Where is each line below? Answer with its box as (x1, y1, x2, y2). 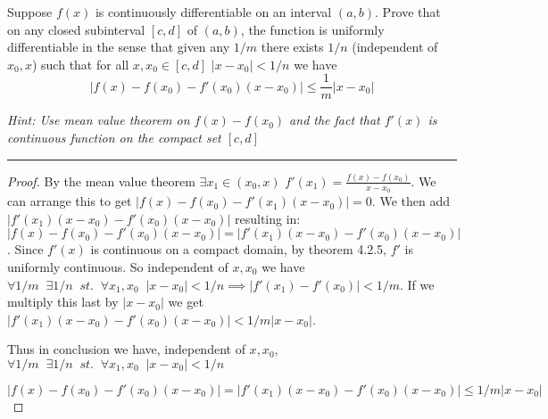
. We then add (371, 192, 450, 210)
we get (168, 292, 203, 311)
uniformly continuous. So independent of (7, 257, 228, 275)
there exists (261, 37, 324, 56)
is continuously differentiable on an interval (95, 3, 332, 21)
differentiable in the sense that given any (7, 37, 230, 56)
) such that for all (31, 54, 129, 73)
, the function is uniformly (240, 20, 385, 38)
